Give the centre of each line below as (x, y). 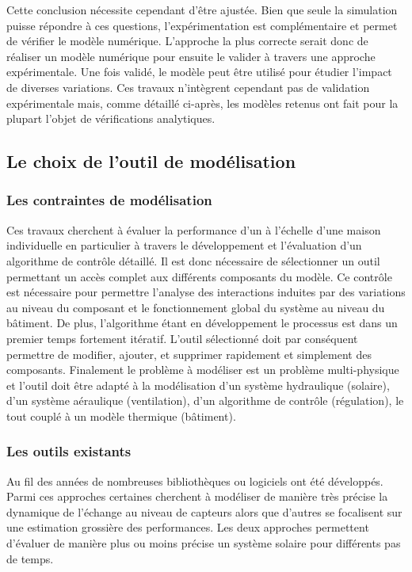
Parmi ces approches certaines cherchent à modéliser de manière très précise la (197, 496)
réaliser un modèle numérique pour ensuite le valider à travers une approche (191, 56)
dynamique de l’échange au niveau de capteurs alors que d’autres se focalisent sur (204, 511)
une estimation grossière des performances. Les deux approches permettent (188, 527)
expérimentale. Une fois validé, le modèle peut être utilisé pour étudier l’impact (199, 72)
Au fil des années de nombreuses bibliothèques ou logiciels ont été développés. (195, 480)
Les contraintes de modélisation (109, 200)
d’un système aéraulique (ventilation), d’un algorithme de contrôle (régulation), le (205, 400)
